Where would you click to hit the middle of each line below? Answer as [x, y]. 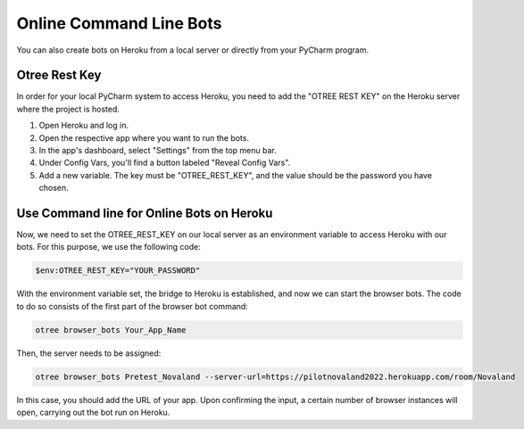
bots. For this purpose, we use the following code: [108, 247]
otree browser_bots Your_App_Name [111, 330]
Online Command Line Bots [119, 23]
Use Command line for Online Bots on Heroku [145, 213]
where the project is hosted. [68, 109]
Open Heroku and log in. [84, 126]
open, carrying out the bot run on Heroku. [93, 412]
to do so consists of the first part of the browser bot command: [133, 306]
